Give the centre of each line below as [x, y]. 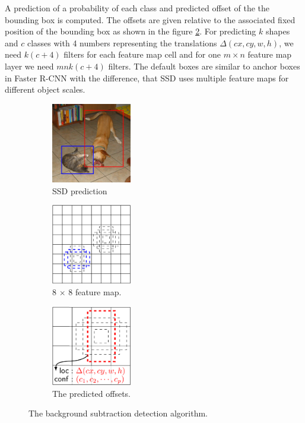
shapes [278, 31]
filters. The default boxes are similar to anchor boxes [204, 66]
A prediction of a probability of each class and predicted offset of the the [137, 8]
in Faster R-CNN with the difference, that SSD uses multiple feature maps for [147, 78]
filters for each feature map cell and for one [142, 54]
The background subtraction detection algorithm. [118, 413]
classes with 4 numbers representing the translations [122, 42]
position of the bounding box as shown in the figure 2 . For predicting [131, 31]
